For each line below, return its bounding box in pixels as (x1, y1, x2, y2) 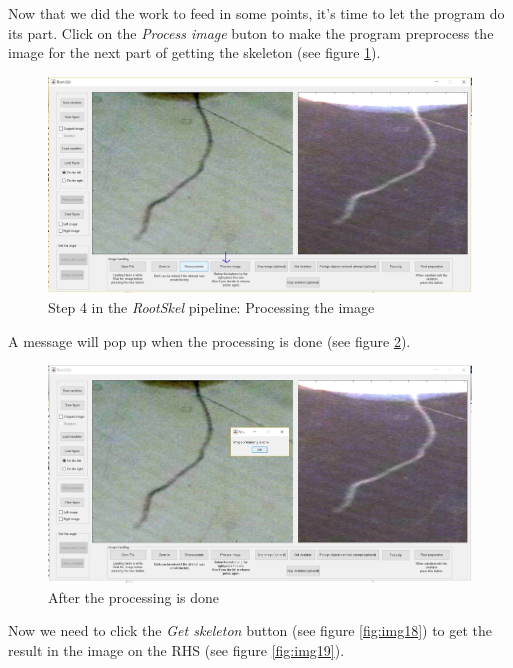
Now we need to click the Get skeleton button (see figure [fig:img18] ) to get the (8, 620, 493, 641)
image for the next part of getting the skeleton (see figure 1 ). (8, 42, 381, 63)
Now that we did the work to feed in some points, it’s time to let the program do (8, 3, 505, 23)
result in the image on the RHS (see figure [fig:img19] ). (8, 639, 345, 660)
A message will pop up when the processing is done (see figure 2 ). (8, 330, 411, 351)
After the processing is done (48, 586, 220, 607)
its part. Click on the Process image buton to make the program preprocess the (8, 22, 494, 43)
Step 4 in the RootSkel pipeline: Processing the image (48, 296, 375, 317)
